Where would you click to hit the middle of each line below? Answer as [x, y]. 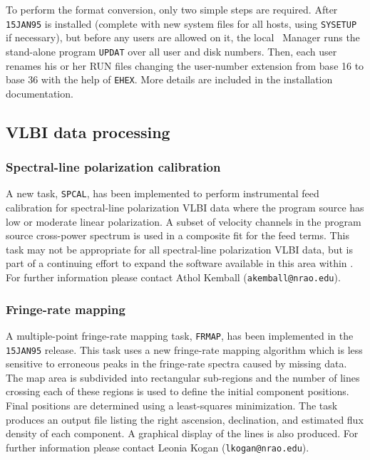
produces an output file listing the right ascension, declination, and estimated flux [185, 419]
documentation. [40, 93]
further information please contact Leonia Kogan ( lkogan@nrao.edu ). [158, 447]
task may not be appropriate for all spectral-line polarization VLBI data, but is [179, 249]
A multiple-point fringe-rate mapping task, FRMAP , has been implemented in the [180, 335]
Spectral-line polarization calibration [113, 167]
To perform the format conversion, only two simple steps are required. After [172, 9]
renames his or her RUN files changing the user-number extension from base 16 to [185, 65]
